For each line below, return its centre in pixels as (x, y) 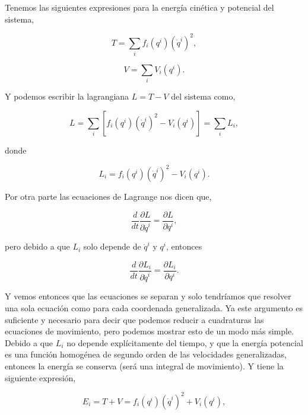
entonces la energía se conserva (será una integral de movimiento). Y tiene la (144, 366)
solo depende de (112, 246)
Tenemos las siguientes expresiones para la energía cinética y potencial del (139, 7)
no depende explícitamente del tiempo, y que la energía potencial (185, 342)
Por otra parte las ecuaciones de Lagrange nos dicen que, (108, 197)
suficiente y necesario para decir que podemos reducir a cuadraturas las (134, 319)
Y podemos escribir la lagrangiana (67, 96)
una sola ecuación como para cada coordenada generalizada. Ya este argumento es (154, 308)
